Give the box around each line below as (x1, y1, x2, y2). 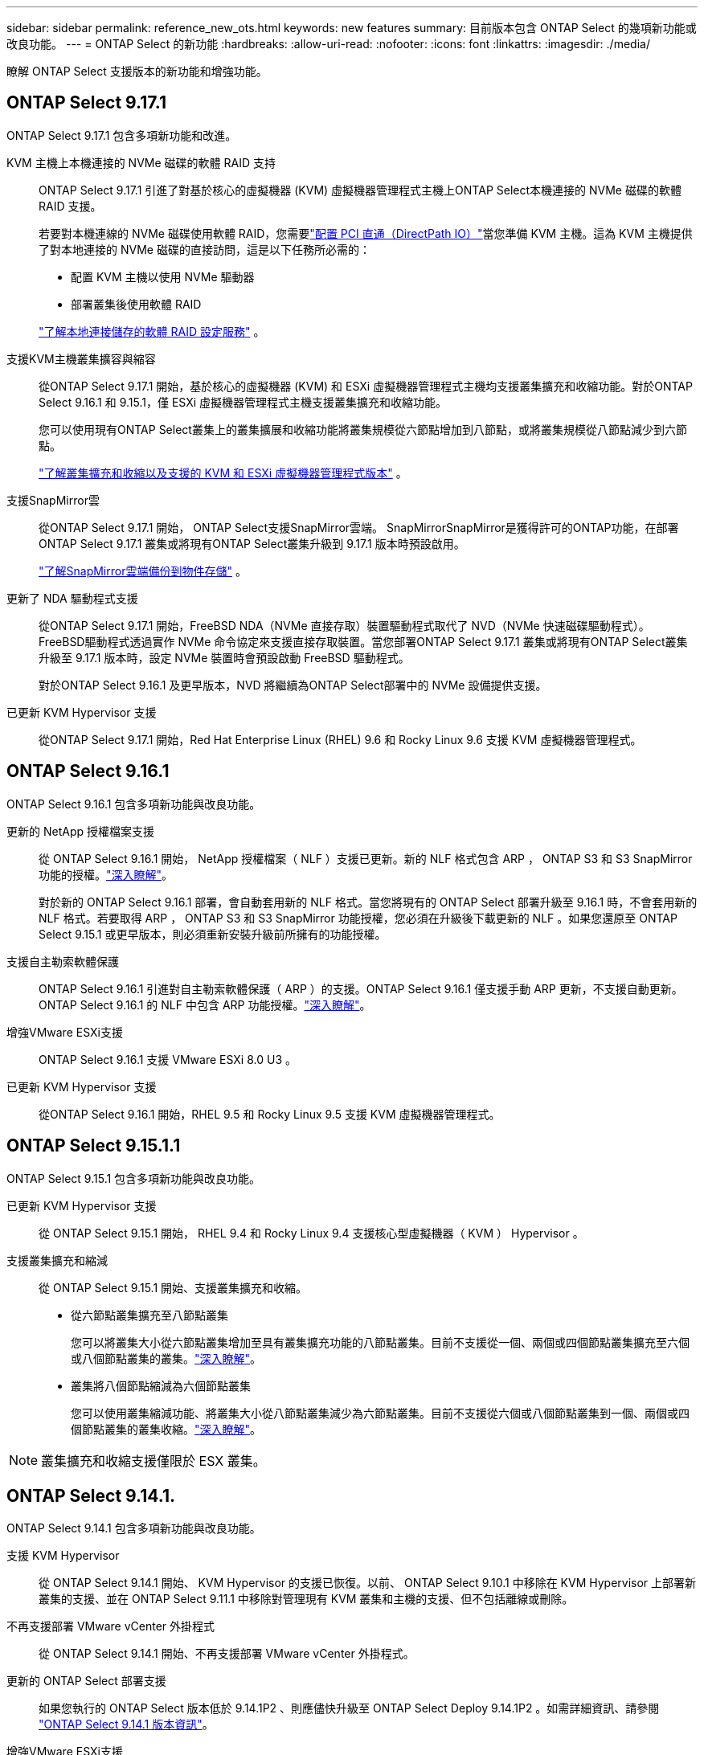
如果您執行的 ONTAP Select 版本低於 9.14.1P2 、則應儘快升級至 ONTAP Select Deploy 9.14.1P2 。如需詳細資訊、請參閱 (39, 1701, 660, 1716)
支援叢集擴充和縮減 (6, 1253, 108, 1267)
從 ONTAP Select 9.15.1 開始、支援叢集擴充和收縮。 (39, 1280, 308, 1295)
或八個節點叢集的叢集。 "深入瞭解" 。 (71, 1351, 262, 1365)
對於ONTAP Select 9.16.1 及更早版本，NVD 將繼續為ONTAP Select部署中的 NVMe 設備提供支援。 (39, 677, 547, 692)
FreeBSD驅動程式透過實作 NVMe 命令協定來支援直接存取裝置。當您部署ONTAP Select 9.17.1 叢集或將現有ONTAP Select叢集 (39, 634, 688, 648)
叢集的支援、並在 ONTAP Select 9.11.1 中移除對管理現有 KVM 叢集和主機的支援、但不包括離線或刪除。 (39, 1592, 574, 1606)
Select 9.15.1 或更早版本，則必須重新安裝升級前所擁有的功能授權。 (39, 927, 387, 941)
